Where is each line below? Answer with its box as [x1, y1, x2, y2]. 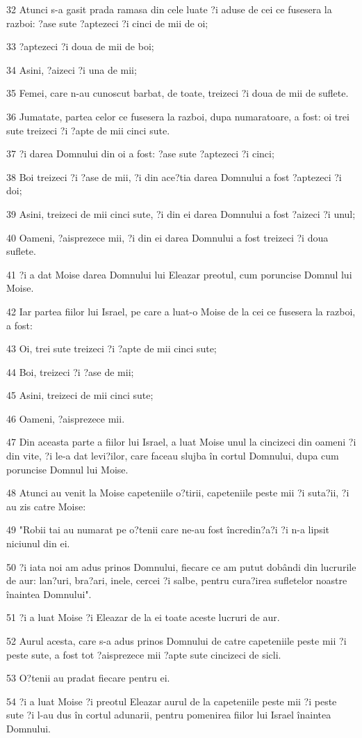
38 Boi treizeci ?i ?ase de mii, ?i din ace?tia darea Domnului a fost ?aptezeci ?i [6, 169, 342, 184]
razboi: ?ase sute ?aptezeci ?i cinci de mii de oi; [6, 15, 208, 30]
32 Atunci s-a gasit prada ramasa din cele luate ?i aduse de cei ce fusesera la [6, 2, 332, 16]
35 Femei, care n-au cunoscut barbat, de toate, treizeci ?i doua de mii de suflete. [6, 86, 349, 100]
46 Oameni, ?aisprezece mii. [6, 411, 125, 425]
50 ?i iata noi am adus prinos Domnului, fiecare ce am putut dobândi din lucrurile [6, 559, 356, 574]
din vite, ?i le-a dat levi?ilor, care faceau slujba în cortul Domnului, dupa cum [6, 448, 339, 463]
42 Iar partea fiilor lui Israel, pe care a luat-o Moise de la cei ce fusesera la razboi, [6, 304, 356, 318]
